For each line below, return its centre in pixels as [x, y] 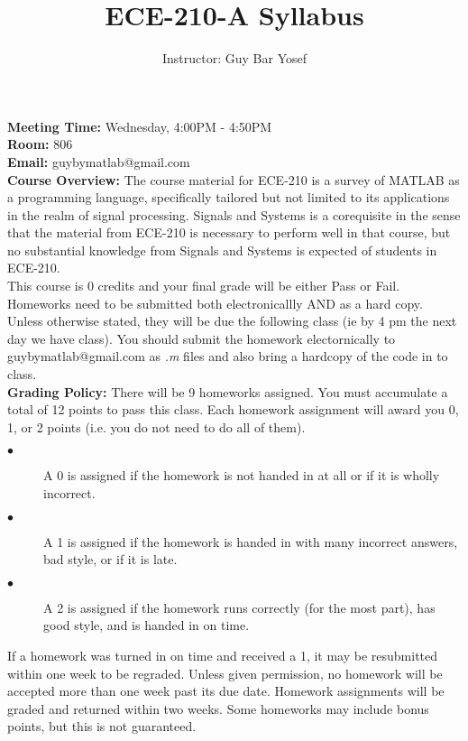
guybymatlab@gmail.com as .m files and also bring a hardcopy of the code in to [228, 356]
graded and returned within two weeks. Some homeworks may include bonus [218, 708]
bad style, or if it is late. [110, 559]
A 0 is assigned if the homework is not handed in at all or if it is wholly [242, 475]
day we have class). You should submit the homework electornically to [202, 338]
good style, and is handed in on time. [147, 625]
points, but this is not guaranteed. [102, 726]
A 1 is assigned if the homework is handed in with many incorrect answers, [251, 541]
